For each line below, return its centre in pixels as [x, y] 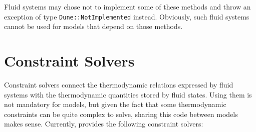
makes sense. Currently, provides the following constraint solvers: [104, 124]
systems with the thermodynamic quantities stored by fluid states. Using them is [128, 94]
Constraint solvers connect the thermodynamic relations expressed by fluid [119, 84]
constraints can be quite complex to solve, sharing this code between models [121, 114]
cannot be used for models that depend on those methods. [93, 26]
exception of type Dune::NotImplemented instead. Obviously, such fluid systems [127, 16]
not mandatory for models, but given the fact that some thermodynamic [115, 104]
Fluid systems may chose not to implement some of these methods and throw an [127, 6]
